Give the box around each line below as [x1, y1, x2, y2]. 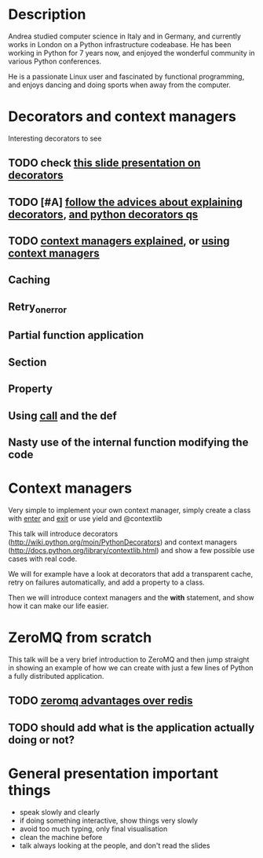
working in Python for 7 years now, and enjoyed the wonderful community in [8, 48, 255, 57]
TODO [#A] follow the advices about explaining [8, 195, 243, 209]
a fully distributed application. [8, 671, 104, 680]
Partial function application [8, 328, 144, 343]
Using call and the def [8, 409, 118, 422]
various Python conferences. [8, 57, 102, 66]
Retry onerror [8, 300, 68, 316]
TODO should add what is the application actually [8, 720, 255, 734]
